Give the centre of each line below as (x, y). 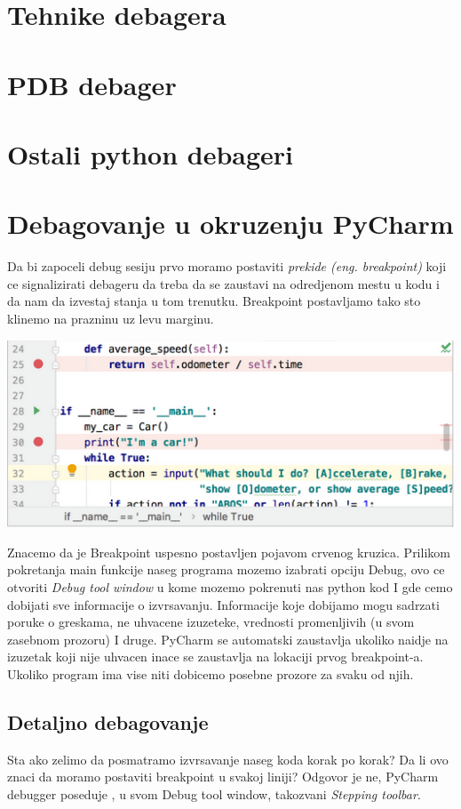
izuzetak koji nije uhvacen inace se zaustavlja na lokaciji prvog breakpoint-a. (215, 657)
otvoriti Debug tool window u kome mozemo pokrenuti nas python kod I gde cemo (230, 586)
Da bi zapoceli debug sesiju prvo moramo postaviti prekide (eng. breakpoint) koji (227, 266)
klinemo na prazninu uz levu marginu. (111, 319)
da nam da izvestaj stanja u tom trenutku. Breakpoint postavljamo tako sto (214, 301)
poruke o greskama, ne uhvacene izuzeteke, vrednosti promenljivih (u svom (211, 622)
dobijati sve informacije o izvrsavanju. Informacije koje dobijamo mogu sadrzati (223, 604)
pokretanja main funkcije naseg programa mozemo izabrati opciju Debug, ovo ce (226, 569)
